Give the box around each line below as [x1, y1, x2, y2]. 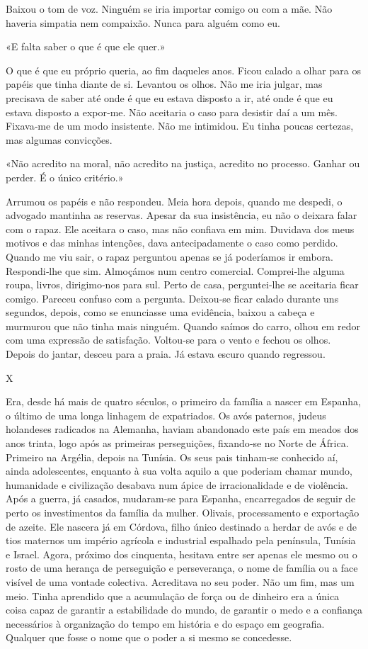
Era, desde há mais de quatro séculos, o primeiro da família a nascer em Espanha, [6, 394, 361, 409]
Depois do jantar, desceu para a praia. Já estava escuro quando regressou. [6, 346, 326, 361]
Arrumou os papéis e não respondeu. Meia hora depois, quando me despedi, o [6, 193, 343, 208]
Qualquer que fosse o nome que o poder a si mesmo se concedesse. [6, 630, 292, 645]
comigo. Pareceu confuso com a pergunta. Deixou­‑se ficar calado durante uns [6, 290, 339, 305]
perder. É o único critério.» [6, 169, 124, 184]
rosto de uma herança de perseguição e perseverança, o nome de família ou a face [6, 560, 358, 575]
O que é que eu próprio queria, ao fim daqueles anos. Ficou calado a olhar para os [6, 62, 361, 77]
